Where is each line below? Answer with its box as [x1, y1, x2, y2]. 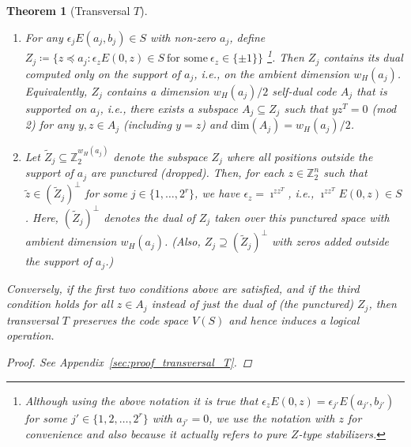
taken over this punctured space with [214, 208, 390, 225]
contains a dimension [106, 82, 209, 99]
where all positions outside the [226, 148, 373, 164]
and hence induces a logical [228, 311, 360, 328]
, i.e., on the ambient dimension [194, 65, 350, 81]
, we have [194, 185, 240, 201]
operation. [6, 327, 55, 344]
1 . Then [267, 47, 304, 66]
